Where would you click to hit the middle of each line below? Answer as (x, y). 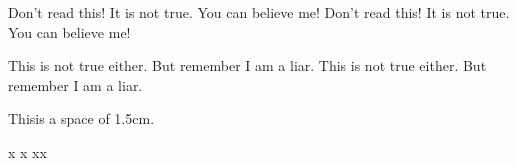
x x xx (27, 151)
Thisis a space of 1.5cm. (81, 118)
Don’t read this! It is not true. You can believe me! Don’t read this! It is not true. (259, 12)
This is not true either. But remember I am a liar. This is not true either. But (247, 65)
